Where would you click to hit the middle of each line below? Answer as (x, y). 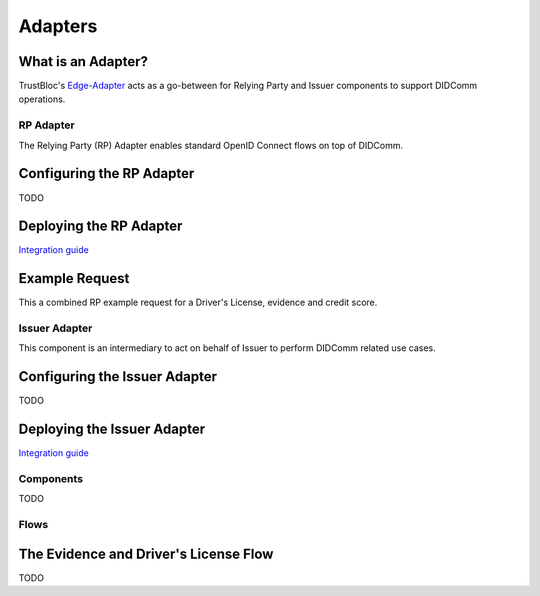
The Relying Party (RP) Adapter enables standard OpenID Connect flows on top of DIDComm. (211, 145)
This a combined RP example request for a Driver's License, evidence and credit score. (198, 302)
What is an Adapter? (83, 61)
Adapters (58, 26)
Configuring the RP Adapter (106, 173)
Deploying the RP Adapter (100, 226)
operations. (42, 99)
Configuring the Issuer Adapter (117, 376)
